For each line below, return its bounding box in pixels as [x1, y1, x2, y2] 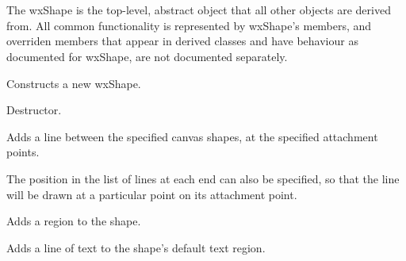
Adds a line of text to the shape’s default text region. [6, 239, 266, 255]
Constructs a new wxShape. [6, 75, 141, 91]
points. [6, 144, 40, 160]
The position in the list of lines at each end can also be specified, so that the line [6, 170, 400, 186]
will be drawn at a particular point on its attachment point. [6, 186, 297, 202]
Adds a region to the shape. [6, 213, 141, 229]
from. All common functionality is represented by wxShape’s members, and [6, 17, 372, 33]
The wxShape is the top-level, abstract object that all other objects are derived [6, 2, 391, 18]
